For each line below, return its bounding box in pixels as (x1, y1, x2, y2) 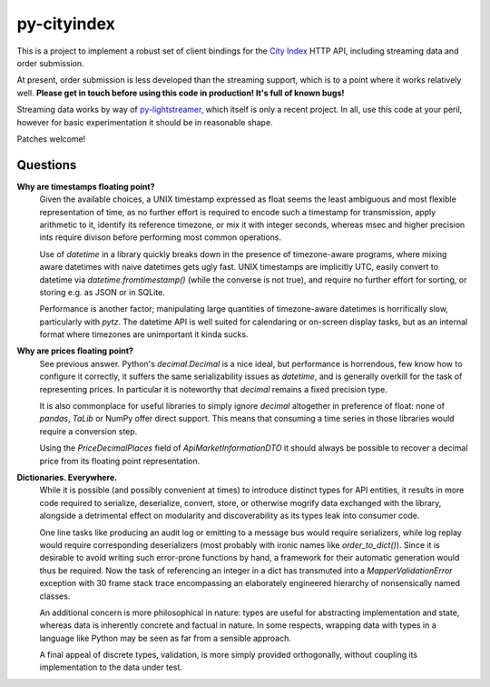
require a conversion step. (39, 425, 138, 436)
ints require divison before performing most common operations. (39, 232, 282, 243)
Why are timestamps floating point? (16, 181, 155, 192)
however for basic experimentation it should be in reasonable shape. (16, 116, 273, 127)
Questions (16, 157, 77, 173)
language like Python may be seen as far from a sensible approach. (39, 632, 292, 643)
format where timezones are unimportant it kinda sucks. (39, 329, 249, 340)
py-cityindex (16, 14, 115, 34)
